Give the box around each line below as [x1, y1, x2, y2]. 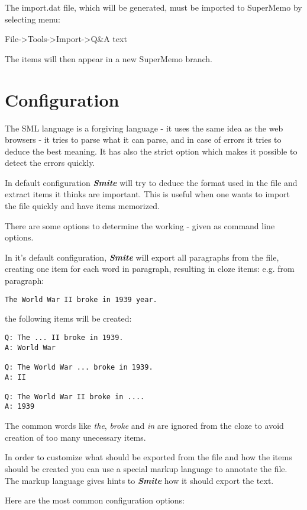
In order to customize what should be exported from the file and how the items [5, 451, 292, 463]
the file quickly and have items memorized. [5, 200, 160, 212]
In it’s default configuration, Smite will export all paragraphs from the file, [5, 251, 279, 263]
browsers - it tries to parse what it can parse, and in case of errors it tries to [5, 133, 282, 146]
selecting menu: [5, 12, 60, 25]
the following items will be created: [5, 312, 132, 325]
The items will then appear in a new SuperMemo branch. [5, 52, 212, 65]
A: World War [5, 343, 56, 352]
